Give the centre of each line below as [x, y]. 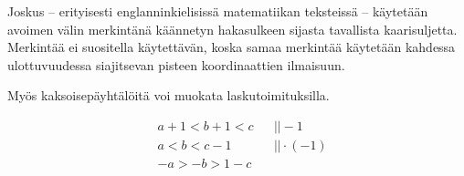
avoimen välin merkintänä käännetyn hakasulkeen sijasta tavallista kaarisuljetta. [232, 29]
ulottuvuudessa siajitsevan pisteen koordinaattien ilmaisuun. [176, 64]
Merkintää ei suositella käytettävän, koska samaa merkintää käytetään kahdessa [232, 47]
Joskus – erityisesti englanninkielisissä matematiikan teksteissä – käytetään [218, 11]
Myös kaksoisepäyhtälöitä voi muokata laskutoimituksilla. [169, 95]
